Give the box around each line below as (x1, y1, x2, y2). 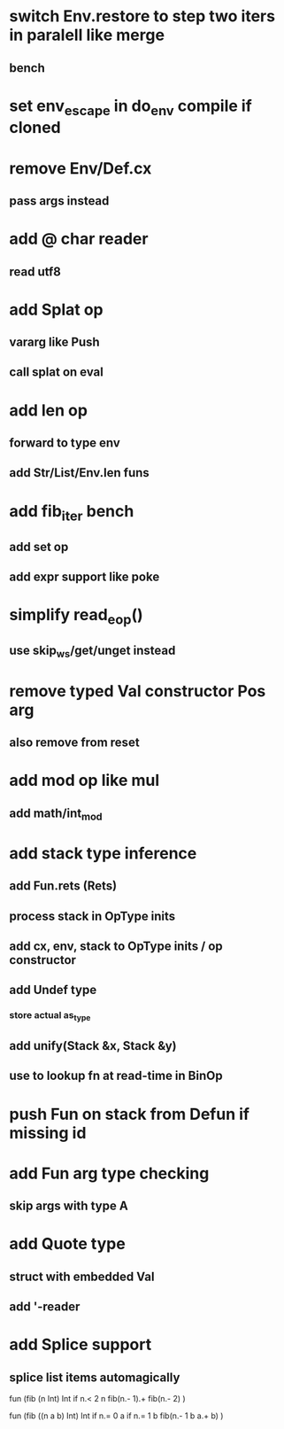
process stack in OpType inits (9, 908, 176, 923)
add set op (9, 539, 69, 555)
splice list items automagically (9, 1370, 180, 1385)
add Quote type (9, 1234, 126, 1254)
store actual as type (9, 1009, 91, 1023)
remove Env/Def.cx (9, 158, 152, 178)
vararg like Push (9, 335, 100, 350)
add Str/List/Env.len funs (9, 465, 150, 480)
